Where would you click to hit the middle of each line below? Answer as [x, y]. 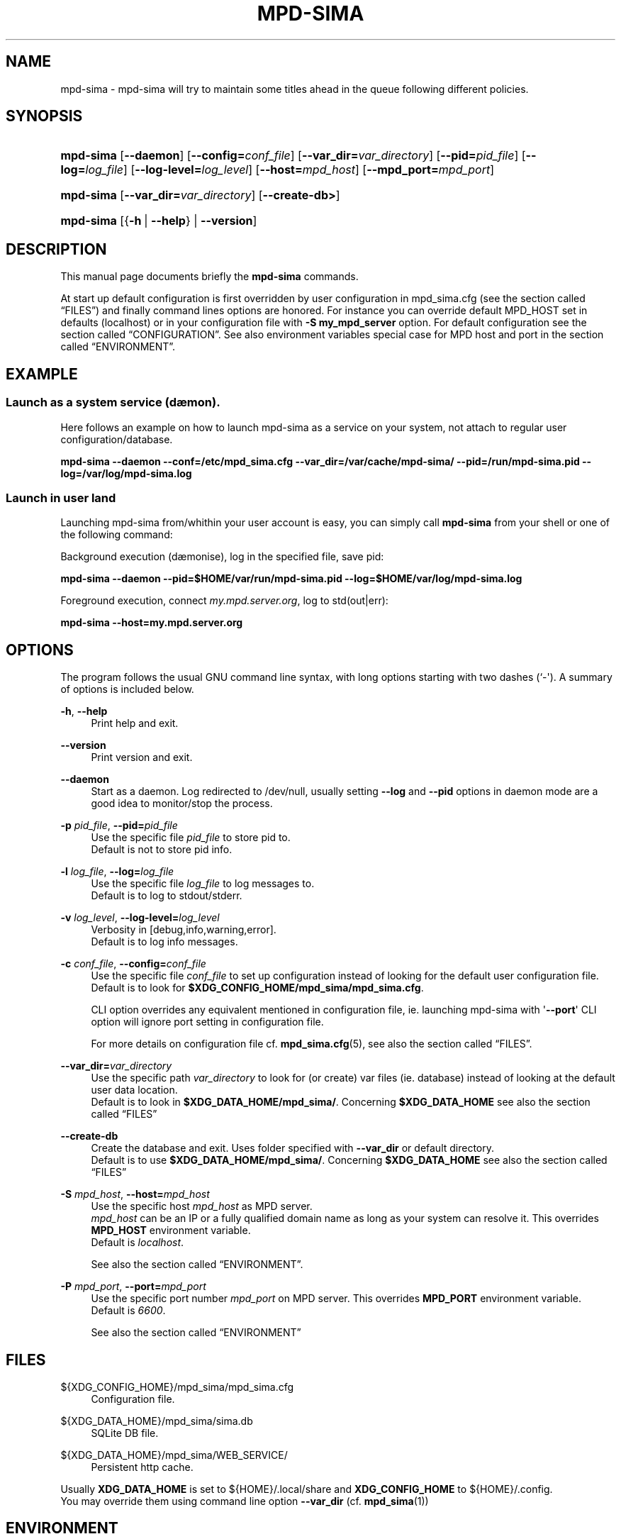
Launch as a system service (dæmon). [113, 402]
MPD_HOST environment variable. [171, 1230]
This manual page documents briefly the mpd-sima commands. [209, 277]
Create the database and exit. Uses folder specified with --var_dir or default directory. [293, 1148]
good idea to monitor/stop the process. [182, 804]
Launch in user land [61, 498]
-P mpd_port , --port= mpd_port [133, 1287]
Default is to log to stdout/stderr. [167, 896]
